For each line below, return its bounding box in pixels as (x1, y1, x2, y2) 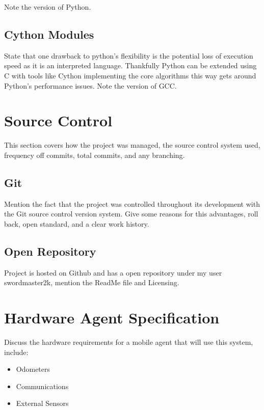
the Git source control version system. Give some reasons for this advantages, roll (4, 208, 258, 219)
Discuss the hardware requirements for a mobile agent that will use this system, (4, 336, 253, 347)
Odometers (16, 364, 50, 374)
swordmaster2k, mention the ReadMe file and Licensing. (4, 277, 179, 288)
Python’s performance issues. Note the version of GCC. (4, 80, 177, 91)
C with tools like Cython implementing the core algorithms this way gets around (4, 70, 256, 80)
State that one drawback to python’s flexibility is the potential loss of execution (4, 50, 253, 61)
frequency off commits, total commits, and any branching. (4, 149, 185, 160)
